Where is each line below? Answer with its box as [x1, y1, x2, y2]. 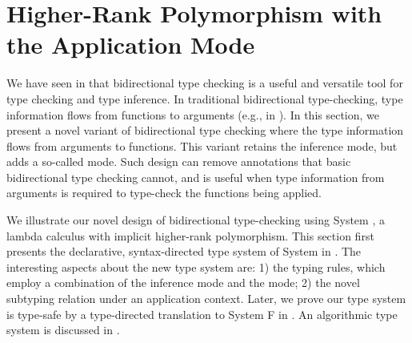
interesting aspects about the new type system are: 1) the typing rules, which [6, 258, 386, 275]
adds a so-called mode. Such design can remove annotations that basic [6, 153, 351, 170]
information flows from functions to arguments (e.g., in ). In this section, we [6, 106, 380, 123]
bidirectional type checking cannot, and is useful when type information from [6, 168, 385, 185]
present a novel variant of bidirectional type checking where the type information [6, 122, 404, 139]
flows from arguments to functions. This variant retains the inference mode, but [6, 137, 398, 154]
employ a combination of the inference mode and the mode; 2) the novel [6, 274, 360, 291]
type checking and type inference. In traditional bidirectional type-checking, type [6, 90, 403, 107]
